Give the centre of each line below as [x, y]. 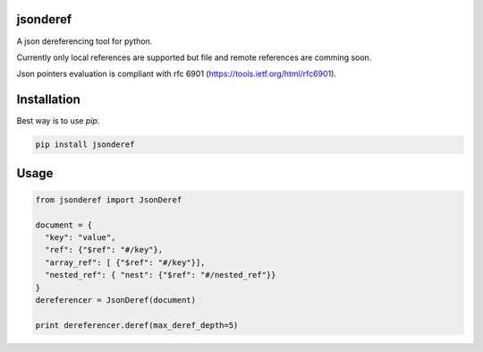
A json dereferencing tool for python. [85, 41]
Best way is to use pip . [58, 121]
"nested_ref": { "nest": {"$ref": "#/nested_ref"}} [161, 275]
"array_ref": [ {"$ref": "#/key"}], [125, 262]
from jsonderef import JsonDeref [109, 200]
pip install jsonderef [85, 145]
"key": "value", [80, 237]
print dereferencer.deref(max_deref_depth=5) [137, 325]
